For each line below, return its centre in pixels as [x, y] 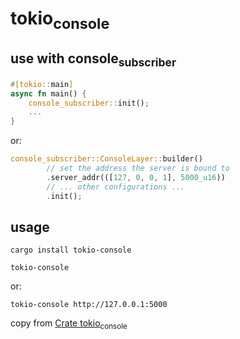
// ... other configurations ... [116, 187]
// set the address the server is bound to [138, 168]
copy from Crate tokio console [69, 324]
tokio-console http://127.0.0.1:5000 [89, 305]
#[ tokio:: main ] [42, 84]
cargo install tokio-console [71, 250]
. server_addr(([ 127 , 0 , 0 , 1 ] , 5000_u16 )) [136, 177]
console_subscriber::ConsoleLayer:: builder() [106, 159]
